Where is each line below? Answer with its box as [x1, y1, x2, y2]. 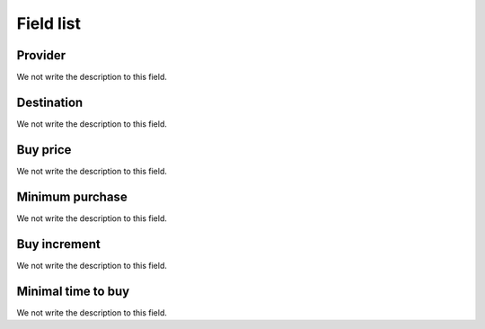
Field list [16, 13, 81, 33]
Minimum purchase [16, 189, 128, 204]
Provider [16, 48, 66, 63]
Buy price [16, 142, 72, 157]
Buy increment [16, 236, 101, 252]
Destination [16, 94, 84, 110]
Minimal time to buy [16, 283, 130, 298]
